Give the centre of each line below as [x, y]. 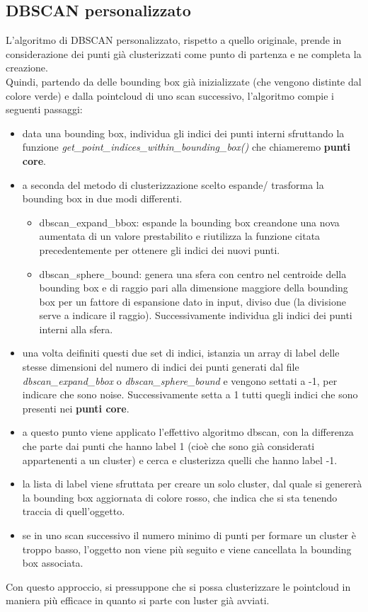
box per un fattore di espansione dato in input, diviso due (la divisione [192, 301]
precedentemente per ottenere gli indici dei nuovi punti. [160, 249]
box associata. [53, 563]
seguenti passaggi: [44, 109]
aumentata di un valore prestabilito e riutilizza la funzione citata [180, 236]
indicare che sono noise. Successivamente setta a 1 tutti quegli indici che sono [190, 394]
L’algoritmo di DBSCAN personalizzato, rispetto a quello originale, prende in [174, 40]
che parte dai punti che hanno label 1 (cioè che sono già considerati [168, 446]
